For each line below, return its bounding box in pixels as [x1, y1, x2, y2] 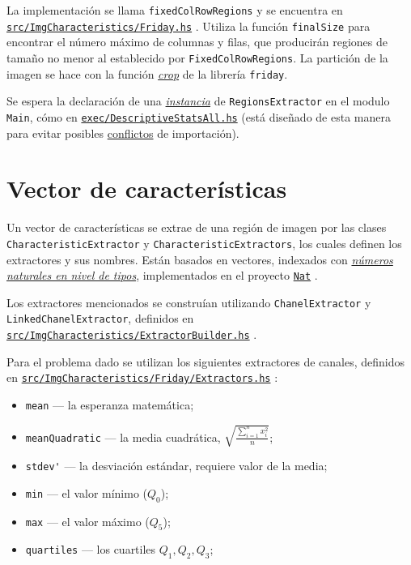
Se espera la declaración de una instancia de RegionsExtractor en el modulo [6, 92, 390, 109]
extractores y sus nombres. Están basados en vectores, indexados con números [6, 250, 393, 268]
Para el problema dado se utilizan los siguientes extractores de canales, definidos [6, 353, 405, 370]
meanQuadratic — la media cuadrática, [25, 428, 221, 445]
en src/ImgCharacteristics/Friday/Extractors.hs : [6, 369, 278, 386]
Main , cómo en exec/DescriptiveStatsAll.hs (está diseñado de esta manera [6, 108, 391, 125]
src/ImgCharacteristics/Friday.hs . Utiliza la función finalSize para [6, 17, 371, 34]
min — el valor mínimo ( [25, 484, 148, 501]
